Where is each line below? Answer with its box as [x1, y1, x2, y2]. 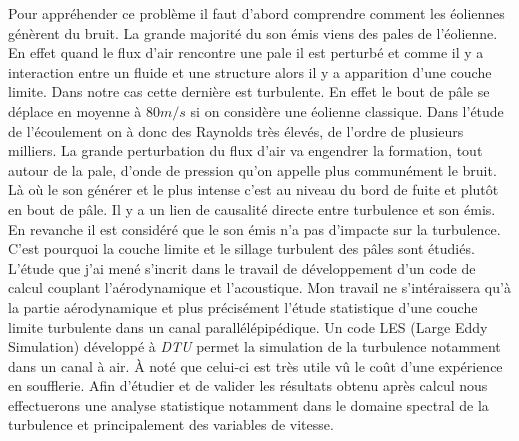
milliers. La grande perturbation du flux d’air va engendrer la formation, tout [8, 140, 483, 161]
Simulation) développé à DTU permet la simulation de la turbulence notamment [8, 336, 501, 357]
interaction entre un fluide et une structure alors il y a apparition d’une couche [8, 61, 492, 82]
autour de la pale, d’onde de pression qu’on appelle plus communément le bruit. [8, 159, 497, 180]
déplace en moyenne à [8, 100, 142, 121]
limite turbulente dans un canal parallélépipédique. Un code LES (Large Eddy [8, 316, 488, 337]
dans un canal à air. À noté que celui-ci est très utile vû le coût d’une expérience [8, 355, 503, 376]
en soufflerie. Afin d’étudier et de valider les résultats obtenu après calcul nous [8, 375, 488, 396]
